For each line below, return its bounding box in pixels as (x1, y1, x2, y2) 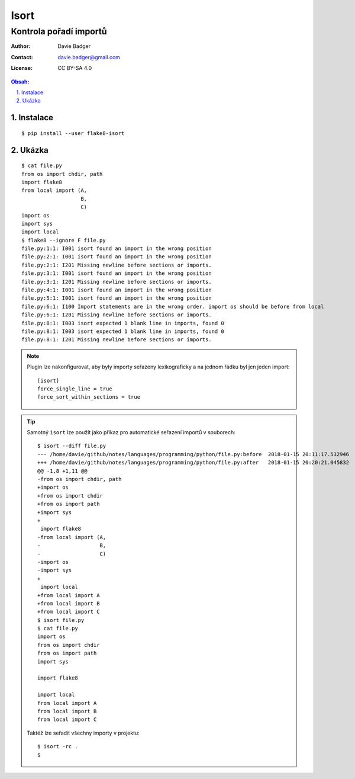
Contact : (11, 53, 34, 60)
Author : (11, 43, 31, 50)
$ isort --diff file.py (37, 443, 106, 450)
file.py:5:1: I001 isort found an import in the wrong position (21, 295, 212, 302)
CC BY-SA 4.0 (57, 65, 92, 72)
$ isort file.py (37, 617, 85, 623)
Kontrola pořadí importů (11, 26, 107, 37)
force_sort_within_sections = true (37, 394, 141, 400)
